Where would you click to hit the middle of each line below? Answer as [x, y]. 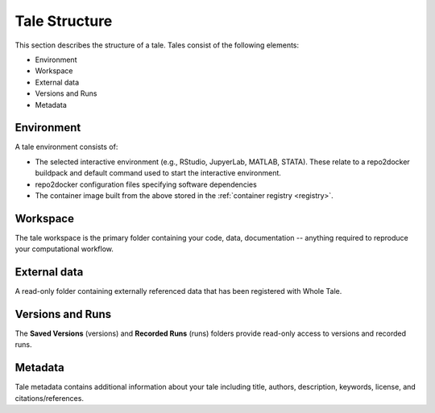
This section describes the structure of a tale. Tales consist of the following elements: [157, 45]
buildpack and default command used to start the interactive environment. [158, 173]
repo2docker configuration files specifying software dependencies [146, 184]
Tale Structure [64, 21]
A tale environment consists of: [66, 147]
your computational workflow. [64, 249]
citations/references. [50, 398]
